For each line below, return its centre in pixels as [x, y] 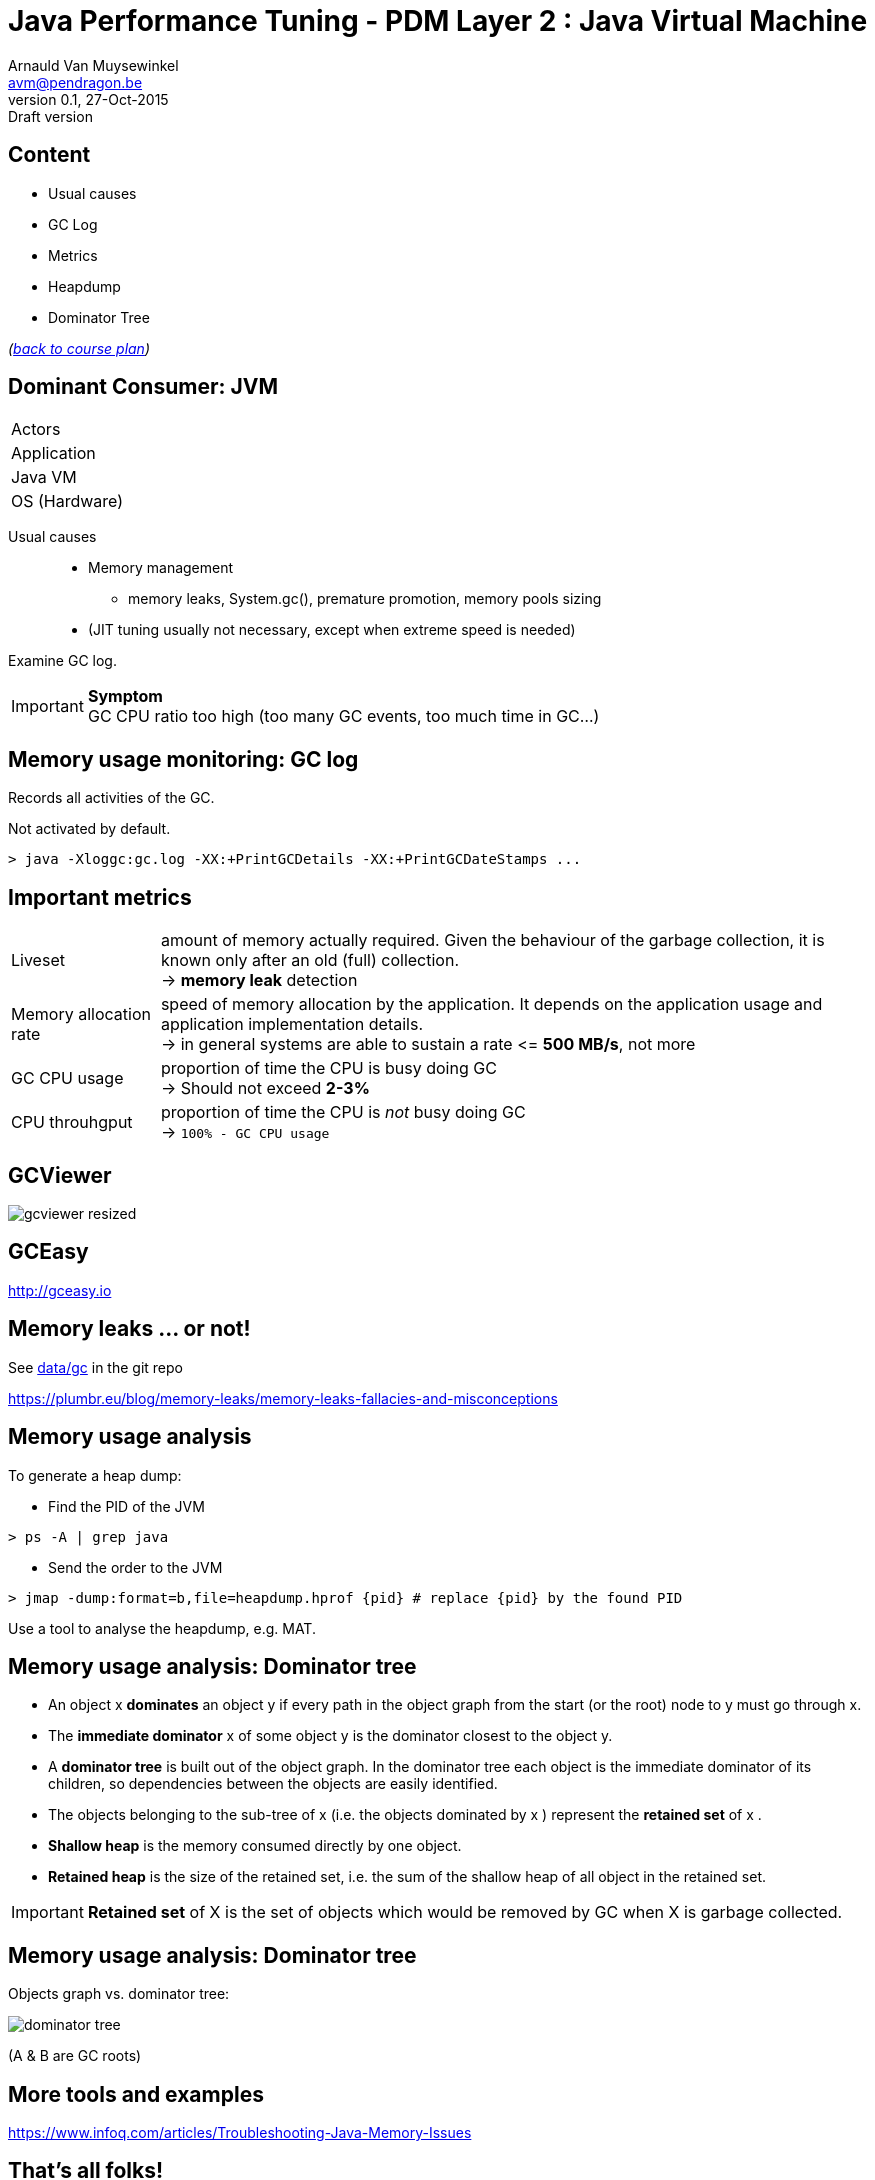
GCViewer [60, 1175]
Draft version [50, 116]
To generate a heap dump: [95, 1475]
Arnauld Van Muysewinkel [93, 65]
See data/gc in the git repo [95, 1367]
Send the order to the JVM [135, 1567]
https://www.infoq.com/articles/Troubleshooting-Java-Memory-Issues [240, 2133]
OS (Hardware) [67, 501]
